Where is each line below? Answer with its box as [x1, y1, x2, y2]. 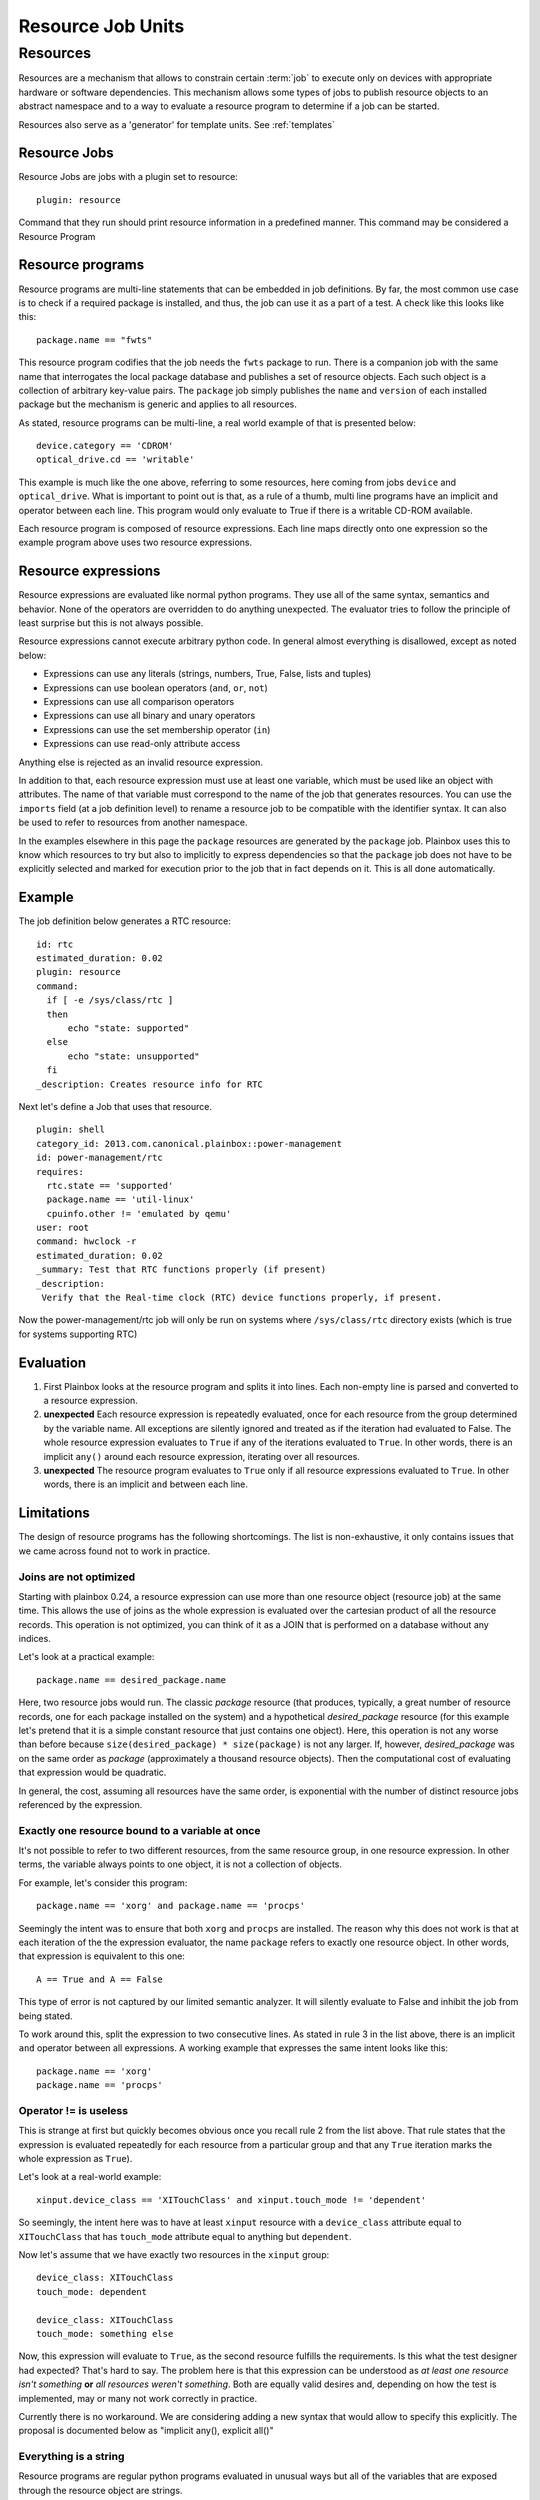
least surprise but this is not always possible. [18, 617, 204, 629]
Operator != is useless [18, 2103, 129, 2117]
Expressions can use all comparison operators [43, 696, 235, 708]
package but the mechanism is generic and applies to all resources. [18, 398, 297, 410]
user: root [36, 1222, 90, 1234]
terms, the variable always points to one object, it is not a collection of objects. [18, 1858, 343, 1870]
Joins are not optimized [18, 1570, 135, 1584]
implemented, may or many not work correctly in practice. [18, 2392, 258, 2404]
